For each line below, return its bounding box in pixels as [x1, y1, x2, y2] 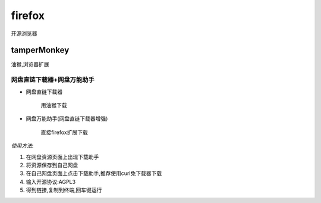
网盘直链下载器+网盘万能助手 [11, 76, 95, 84]
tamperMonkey [11, 45, 70, 55]
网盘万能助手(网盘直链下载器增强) [26, 115, 108, 122]
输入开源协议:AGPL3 [26, 178, 76, 185]
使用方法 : [11, 142, 34, 149]
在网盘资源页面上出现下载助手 [26, 153, 99, 160]
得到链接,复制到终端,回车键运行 [26, 186, 102, 193]
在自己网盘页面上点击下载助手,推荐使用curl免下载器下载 [26, 170, 162, 177]
